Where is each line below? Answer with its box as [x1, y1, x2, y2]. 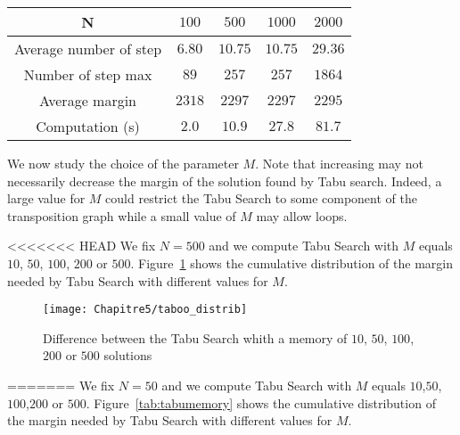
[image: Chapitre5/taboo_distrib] [43, 303, 248, 316]
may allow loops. [256, 206, 348, 225]
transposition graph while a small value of [7, 206, 236, 225]
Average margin [39, 90, 137, 111]
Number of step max [23, 64, 152, 85]
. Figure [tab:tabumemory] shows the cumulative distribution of [86, 393, 436, 412]
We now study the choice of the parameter [7, 154, 239, 172]
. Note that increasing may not [255, 154, 423, 172]
